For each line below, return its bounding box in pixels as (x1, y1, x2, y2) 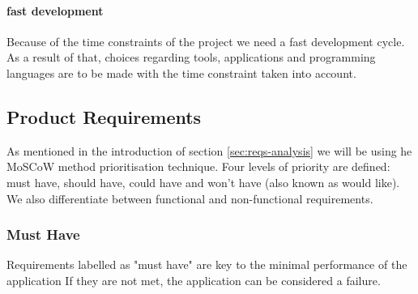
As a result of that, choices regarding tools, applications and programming (6, 49, 376, 66)
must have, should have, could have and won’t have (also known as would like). (6, 173, 400, 190)
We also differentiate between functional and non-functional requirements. (6, 190, 373, 207)
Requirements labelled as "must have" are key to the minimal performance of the (6, 256, 407, 273)
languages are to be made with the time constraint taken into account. (6, 64, 356, 81)
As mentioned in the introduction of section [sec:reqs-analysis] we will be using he (6, 142, 412, 159)
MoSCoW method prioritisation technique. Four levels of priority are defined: (6, 158, 390, 175)
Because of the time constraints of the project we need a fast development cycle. (6, 32, 405, 49)
